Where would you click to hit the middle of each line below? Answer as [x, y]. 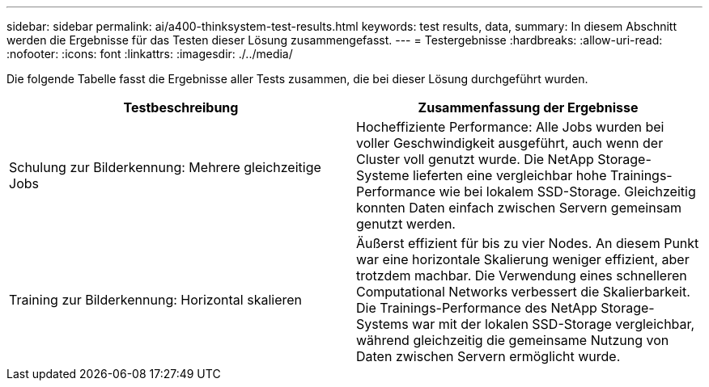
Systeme [383, 175]
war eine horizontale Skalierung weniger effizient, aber [523, 259]
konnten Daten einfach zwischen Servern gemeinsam [519, 208]
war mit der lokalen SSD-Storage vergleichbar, [554, 324]
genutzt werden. [406, 224]
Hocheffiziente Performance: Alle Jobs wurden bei [510, 127]
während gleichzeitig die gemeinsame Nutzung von [513, 340]
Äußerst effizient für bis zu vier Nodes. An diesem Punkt [528, 243]
